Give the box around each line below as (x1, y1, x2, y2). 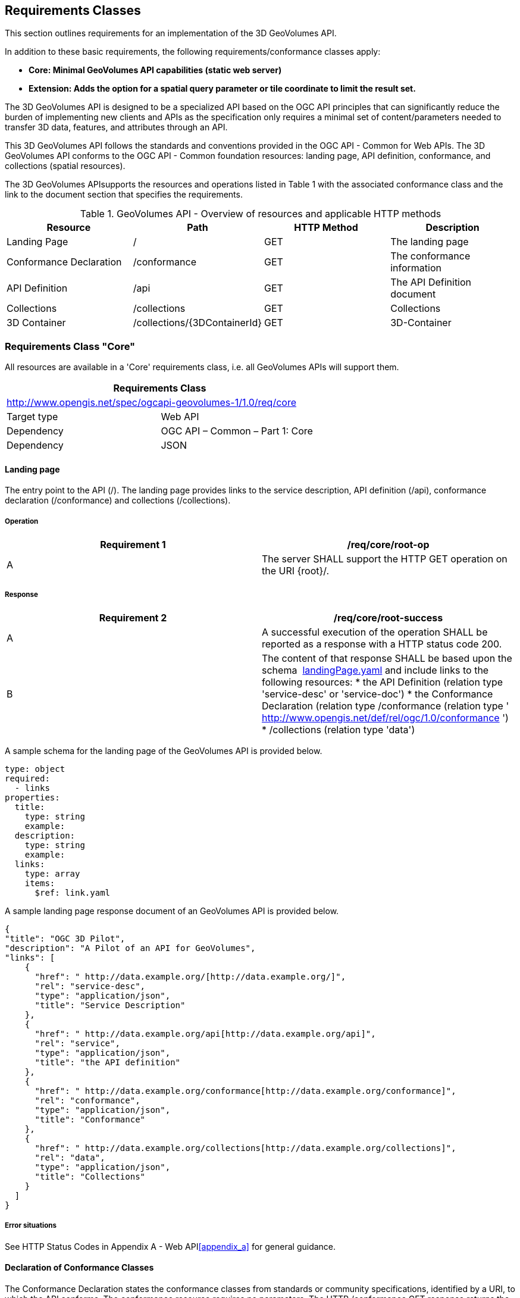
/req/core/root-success (333, 611, 443, 624)
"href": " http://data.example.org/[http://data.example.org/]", (35, 971, 346, 981)
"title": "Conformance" (35, 1114, 146, 1124)
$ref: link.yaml (35, 887, 111, 897)
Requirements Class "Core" (5, 340, 136, 352)
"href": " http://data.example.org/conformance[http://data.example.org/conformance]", (35, 1086, 456, 1096)
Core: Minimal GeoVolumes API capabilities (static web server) (29, 65, 282, 76)
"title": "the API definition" (35, 1057, 181, 1067)
